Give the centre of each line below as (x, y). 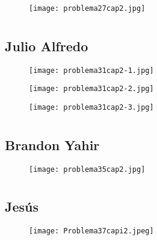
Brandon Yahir (52, 144)
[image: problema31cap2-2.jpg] (91, 89)
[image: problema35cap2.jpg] (87, 169)
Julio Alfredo (47, 46)
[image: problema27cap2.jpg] (87, 8)
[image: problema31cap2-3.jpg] (91, 107)
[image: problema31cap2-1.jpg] (91, 70)
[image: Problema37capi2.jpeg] (91, 231)
